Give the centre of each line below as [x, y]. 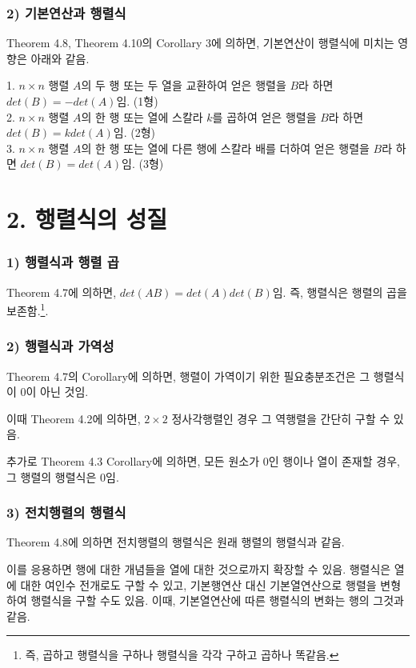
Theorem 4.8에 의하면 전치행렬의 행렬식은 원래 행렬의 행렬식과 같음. [176, 542]
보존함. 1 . [28, 309]
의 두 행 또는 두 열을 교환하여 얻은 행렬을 [184, 85]
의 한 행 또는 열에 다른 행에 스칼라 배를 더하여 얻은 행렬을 [225, 148]
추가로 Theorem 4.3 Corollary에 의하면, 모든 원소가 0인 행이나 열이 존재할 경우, [203, 461]
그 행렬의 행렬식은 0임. [63, 476]
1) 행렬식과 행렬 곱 [63, 262]
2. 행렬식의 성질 [87, 219]
